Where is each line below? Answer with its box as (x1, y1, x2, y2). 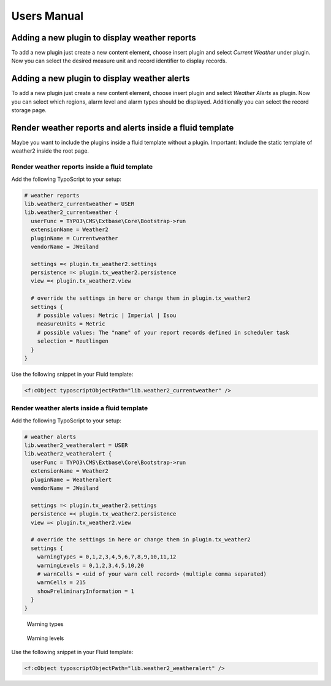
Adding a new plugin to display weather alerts (11, 74, 190, 84)
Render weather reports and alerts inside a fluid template (11, 123, 234, 133)
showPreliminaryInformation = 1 (37, 587, 135, 595)
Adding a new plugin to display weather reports (11, 32, 196, 43)
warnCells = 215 (37, 579, 86, 586)
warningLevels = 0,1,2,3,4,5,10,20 (37, 562, 144, 569)
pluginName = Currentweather (31, 235, 119, 242)
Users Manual (11, 9, 84, 23)
